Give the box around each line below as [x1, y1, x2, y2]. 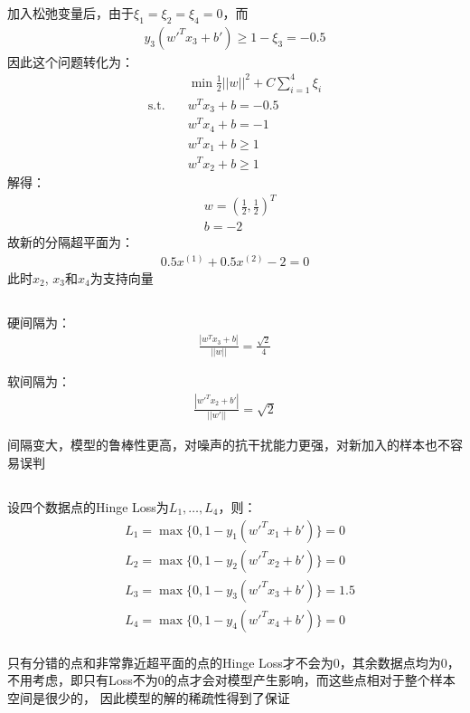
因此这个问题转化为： [7, 52, 134, 71]
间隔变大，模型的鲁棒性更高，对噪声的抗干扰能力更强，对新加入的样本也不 [7, 435, 450, 454]
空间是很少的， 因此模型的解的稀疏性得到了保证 [7, 688, 290, 707]
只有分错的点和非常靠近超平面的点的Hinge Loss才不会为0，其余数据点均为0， [7, 652, 460, 671]
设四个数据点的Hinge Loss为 [7, 497, 169, 516]
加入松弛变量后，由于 [7, 4, 134, 22]
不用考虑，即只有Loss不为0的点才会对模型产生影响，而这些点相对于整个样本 [7, 670, 456, 689]
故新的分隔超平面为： [7, 233, 134, 252]
